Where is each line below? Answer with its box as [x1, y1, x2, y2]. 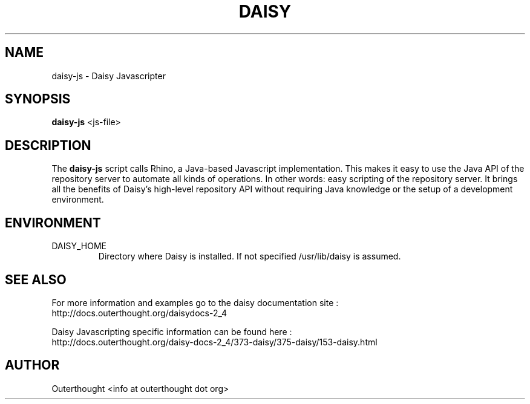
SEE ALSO [5, 272, 67, 287]
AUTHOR [5, 357, 60, 373]
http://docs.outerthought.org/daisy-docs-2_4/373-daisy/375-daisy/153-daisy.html [51, 336, 378, 347]
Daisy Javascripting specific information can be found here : [51, 326, 292, 337]
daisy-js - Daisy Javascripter [51, 70, 166, 81]
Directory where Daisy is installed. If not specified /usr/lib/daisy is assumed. [98, 251, 401, 262]
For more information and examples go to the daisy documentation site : [51, 297, 339, 308]
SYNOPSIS [5, 91, 71, 107]
